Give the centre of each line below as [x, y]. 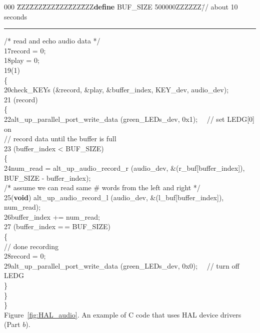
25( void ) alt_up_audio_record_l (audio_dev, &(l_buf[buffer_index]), [114, 197]
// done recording [31, 246]
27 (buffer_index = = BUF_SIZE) [57, 226]
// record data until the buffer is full [60, 139]
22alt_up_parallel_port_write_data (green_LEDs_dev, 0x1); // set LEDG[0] [129, 119]
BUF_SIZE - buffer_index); [47, 177]
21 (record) [21, 99]
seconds [16, 16]
